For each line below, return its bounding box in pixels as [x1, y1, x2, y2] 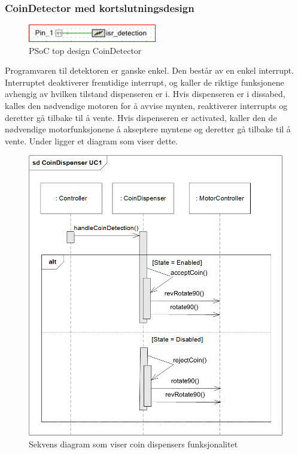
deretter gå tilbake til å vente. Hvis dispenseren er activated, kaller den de [5, 111, 277, 123]
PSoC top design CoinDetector [29, 44, 142, 56]
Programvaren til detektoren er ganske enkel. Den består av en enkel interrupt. [5, 64, 294, 77]
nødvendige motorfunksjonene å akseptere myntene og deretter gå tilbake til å [5, 123, 291, 135]
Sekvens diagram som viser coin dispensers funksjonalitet [29, 438, 238, 450]
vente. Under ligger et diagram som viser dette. [5, 134, 178, 147]
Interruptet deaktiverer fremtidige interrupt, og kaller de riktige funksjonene [5, 75, 284, 88]
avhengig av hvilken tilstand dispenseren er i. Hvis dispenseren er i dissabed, [5, 87, 285, 100]
